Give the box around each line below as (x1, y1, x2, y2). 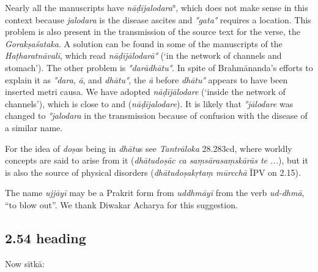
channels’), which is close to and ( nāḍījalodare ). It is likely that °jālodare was (5, 97, 294, 110)
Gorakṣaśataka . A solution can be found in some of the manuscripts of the (5, 37, 283, 50)
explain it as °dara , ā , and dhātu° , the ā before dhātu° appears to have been (5, 73, 288, 86)
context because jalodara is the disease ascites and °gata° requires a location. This (5, 13, 311, 26)
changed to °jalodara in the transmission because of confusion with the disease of (5, 109, 308, 122)
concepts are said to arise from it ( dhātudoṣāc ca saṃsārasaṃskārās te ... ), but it (5, 154, 308, 167)
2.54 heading (5, 228, 86, 247)
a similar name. (5, 121, 63, 134)
